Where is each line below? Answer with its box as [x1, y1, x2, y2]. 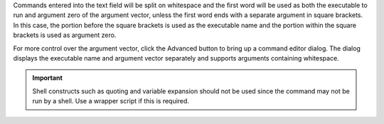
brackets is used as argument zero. [13, 31, 117, 39]
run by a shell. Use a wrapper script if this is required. [32, 97, 190, 105]
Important [32, 73, 63, 82]
